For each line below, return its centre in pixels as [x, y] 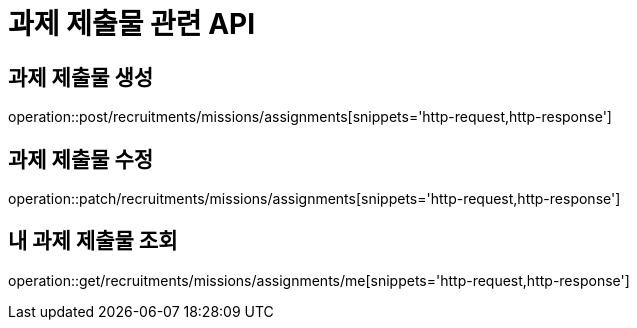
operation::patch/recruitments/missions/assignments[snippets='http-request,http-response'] [314, 199]
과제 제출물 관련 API [132, 24]
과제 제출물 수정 [81, 159]
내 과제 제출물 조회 [93, 241]
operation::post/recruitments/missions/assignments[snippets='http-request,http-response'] [310, 117]
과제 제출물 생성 [81, 77]
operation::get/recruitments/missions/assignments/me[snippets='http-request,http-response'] [319, 280]
